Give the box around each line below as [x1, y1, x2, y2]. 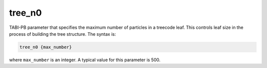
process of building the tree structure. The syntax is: [9, 31, 116, 37]
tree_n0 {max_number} [19, 44, 72, 50]
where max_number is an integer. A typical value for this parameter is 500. [9, 57, 161, 63]
